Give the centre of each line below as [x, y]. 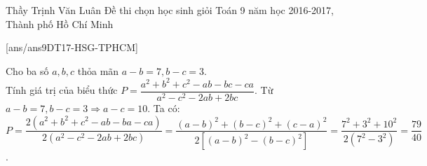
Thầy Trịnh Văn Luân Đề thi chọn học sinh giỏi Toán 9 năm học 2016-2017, [170, 10]
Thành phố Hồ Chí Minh [60, 23]
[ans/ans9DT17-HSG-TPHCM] [72, 47]
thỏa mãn [98, 70]
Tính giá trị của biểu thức [62, 90]
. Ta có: [164, 108]
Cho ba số [27, 70]
